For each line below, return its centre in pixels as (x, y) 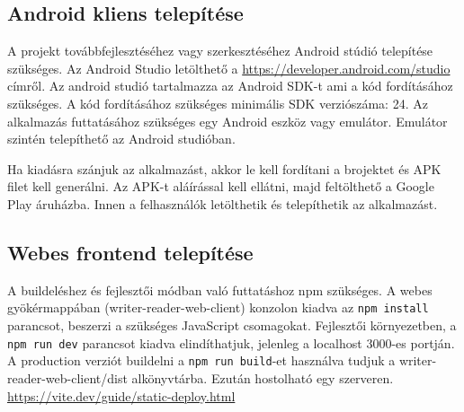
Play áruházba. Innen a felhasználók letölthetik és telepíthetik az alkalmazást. (223, 203)
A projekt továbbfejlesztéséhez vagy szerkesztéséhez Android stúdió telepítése (220, 51)
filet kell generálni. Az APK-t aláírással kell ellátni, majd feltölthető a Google (221, 186)
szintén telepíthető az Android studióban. (121, 139)
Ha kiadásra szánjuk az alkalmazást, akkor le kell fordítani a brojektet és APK (224, 168)
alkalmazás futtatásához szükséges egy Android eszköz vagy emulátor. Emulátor (228, 121)
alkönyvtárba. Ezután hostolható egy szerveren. (263, 377)
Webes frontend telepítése (130, 252)
